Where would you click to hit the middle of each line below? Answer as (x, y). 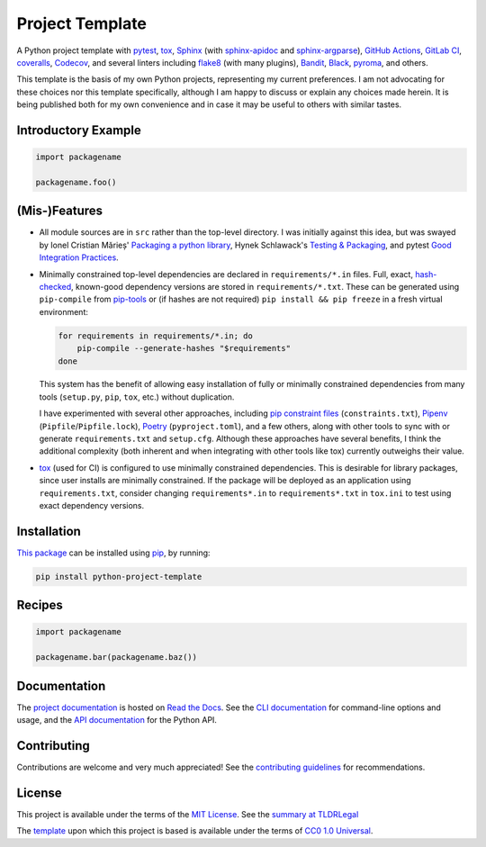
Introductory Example (79, 130)
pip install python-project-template (119, 577)
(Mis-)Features (60, 211)
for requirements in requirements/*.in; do (156, 336)
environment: (64, 311)
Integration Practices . (79, 257)
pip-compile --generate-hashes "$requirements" (184, 348)
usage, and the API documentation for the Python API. (117, 720)
